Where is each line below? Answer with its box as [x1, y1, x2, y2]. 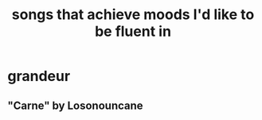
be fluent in [94, 22, 172, 41]
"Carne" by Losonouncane [7, 99, 144, 112]
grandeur [7, 68, 71, 85]
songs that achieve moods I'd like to [11, 6, 255, 24]
